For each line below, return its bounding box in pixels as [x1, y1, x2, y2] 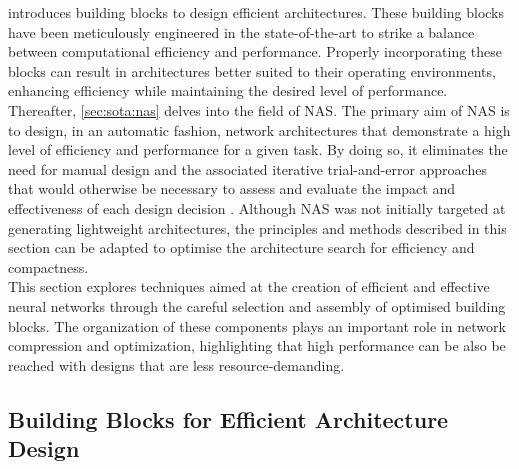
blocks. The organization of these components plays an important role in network [8, 315, 506, 336]
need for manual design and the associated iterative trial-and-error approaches [8, 158, 487, 179]
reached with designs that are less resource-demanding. [8, 354, 345, 375]
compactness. [8, 256, 89, 277]
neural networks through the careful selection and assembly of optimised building [8, 295, 506, 316]
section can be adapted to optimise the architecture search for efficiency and [8, 237, 475, 258]
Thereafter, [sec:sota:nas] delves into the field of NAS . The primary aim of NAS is [8, 99, 510, 120]
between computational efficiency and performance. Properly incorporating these [8, 41, 503, 62]
